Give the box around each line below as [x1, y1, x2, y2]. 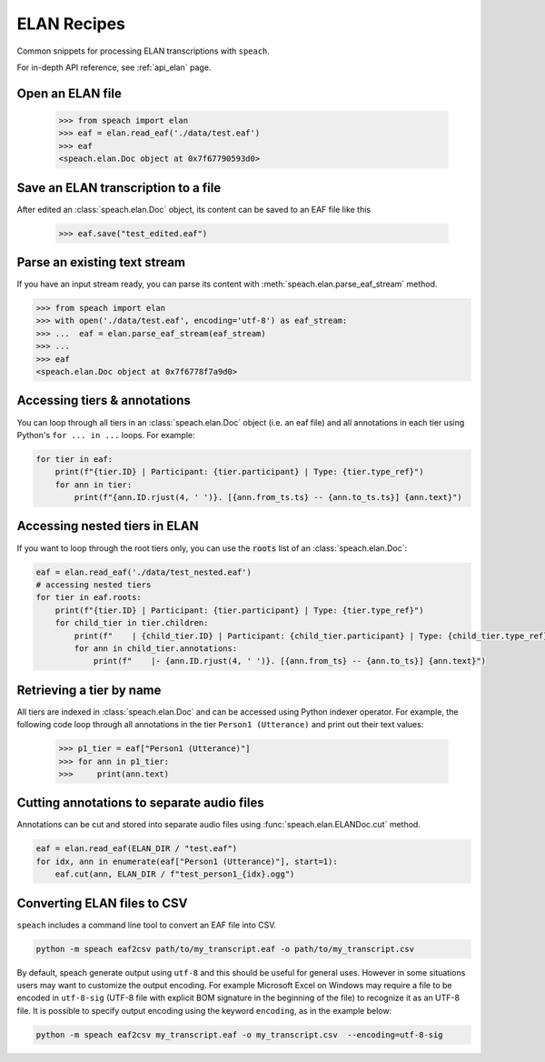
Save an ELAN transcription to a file [16, 180, 222, 195]
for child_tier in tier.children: [54, 618, 209, 628]
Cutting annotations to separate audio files [16, 796, 264, 811]
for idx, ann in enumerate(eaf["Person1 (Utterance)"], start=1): [35, 856, 338, 867]
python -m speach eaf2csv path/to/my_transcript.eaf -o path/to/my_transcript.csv [35, 944, 415, 954]
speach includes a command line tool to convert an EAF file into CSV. [16, 919, 277, 930]
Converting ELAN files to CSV [16, 896, 188, 911]
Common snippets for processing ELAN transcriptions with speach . [16, 45, 270, 56]
